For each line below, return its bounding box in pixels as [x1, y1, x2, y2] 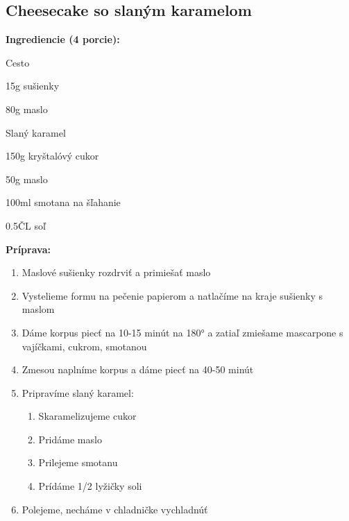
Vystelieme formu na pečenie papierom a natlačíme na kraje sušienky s [22, 288, 323, 302]
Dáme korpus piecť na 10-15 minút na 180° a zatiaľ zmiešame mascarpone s [22, 325, 343, 339]
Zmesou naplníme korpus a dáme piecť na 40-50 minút [22, 362, 254, 377]
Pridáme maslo [38, 432, 102, 446]
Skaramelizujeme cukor [38, 409, 137, 423]
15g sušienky [6, 78, 60, 93]
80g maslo [6, 101, 48, 116]
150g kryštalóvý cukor [6, 148, 99, 163]
